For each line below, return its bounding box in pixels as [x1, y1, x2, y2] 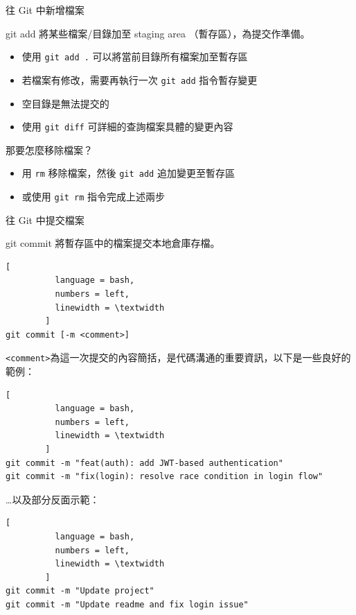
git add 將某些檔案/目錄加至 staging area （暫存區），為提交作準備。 [6, 26, 310, 40]
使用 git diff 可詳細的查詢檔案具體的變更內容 [21, 119, 233, 134]
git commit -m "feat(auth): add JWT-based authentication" [6, 458, 283, 468]
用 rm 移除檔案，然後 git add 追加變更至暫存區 [21, 166, 235, 180]
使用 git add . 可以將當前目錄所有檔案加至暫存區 [21, 49, 248, 64]
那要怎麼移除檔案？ [6, 142, 93, 157]
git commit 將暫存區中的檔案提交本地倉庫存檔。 [6, 236, 220, 250]
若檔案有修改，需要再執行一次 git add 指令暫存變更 [21, 72, 258, 87]
